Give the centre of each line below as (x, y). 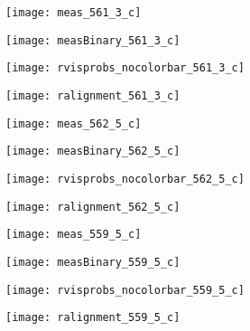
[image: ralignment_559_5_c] (93, 318)
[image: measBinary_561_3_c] (93, 40)
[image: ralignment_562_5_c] (93, 207)
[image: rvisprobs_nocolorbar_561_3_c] (125, 68)
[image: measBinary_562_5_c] (93, 151)
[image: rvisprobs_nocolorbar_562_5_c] (125, 179)
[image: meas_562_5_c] (74, 123)
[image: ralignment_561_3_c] (93, 95)
